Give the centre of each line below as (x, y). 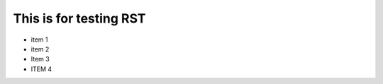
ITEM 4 (41, 69)
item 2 (40, 49)
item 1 (39, 40)
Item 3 (40, 59)
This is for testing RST (79, 18)
